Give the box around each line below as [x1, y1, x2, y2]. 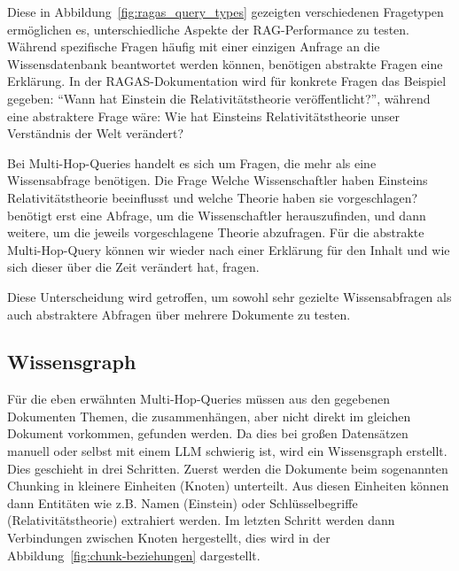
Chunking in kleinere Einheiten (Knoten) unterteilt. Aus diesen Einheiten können [7, 476, 449, 495]
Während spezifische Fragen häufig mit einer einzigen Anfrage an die [7, 37, 380, 56]
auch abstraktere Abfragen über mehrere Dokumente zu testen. [7, 305, 351, 323]
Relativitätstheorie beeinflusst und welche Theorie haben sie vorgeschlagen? [7, 188, 418, 206]
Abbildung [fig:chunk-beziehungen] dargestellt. [7, 545, 261, 564]
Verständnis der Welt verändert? [7, 124, 184, 143]
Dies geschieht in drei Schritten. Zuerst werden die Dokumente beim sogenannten [7, 459, 448, 477]
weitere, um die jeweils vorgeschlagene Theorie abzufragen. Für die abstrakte [7, 223, 424, 242]
